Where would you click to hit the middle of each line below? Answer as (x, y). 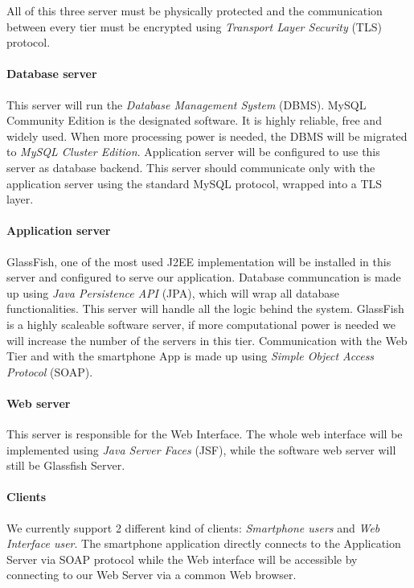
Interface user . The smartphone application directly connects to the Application (204, 543)
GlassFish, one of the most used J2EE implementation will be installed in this (199, 261)
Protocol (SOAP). (50, 371)
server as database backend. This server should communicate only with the (191, 167)
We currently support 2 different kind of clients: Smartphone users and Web (193, 527)
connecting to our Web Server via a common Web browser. (152, 575)
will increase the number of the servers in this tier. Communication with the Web (207, 340)
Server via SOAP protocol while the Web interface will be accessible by (182, 559)
